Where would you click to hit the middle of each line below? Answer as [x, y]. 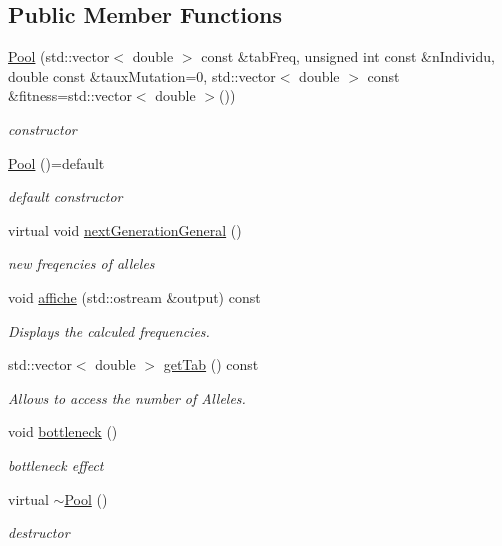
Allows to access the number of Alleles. [127, 397]
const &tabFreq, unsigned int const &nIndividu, [348, 56]
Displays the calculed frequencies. [109, 330]
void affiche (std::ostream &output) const [134, 296]
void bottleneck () [63, 431]
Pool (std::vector [59, 56]
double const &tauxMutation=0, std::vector [142, 75]
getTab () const [211, 364]
